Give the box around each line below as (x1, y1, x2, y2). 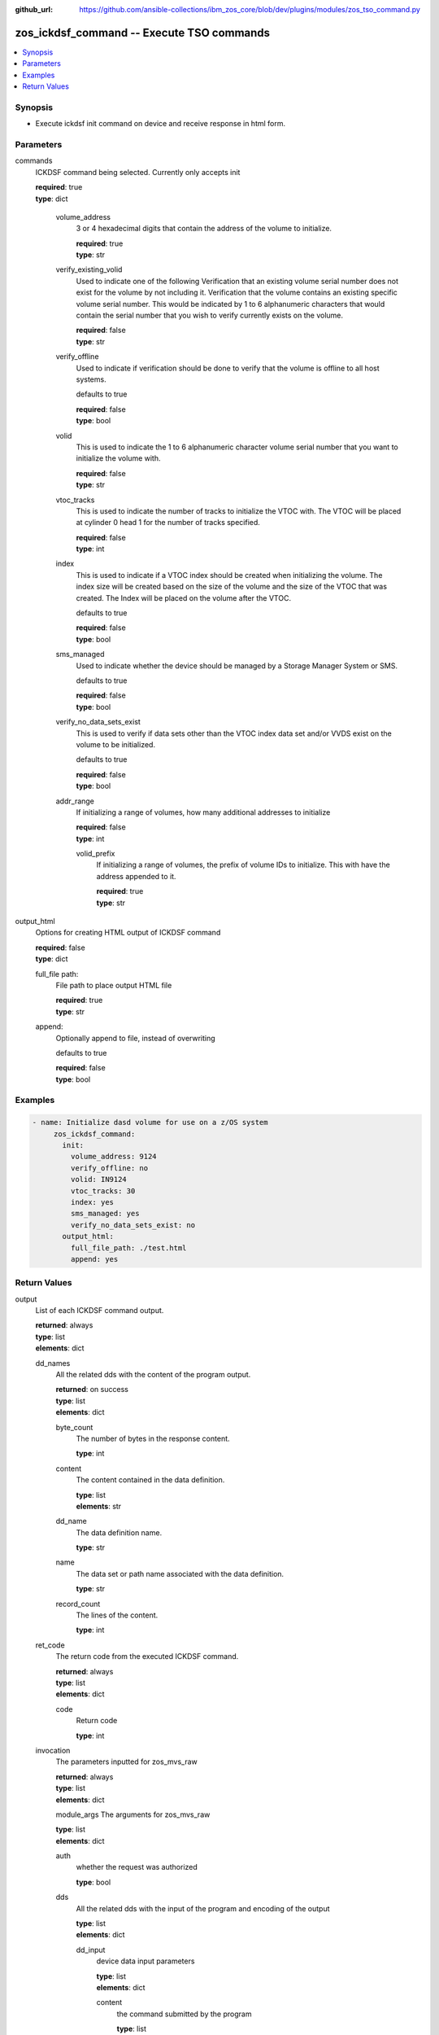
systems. (76, 374, 106, 384)
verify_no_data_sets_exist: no (70, 1220, 195, 1229)
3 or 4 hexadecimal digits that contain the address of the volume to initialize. (76, 224, 333, 234)
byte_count (55, 1422, 93, 1432)
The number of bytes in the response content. (76, 1433, 231, 1443)
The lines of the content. (76, 1610, 159, 1620)
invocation (35, 1745, 71, 1755)
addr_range (55, 796, 95, 806)
